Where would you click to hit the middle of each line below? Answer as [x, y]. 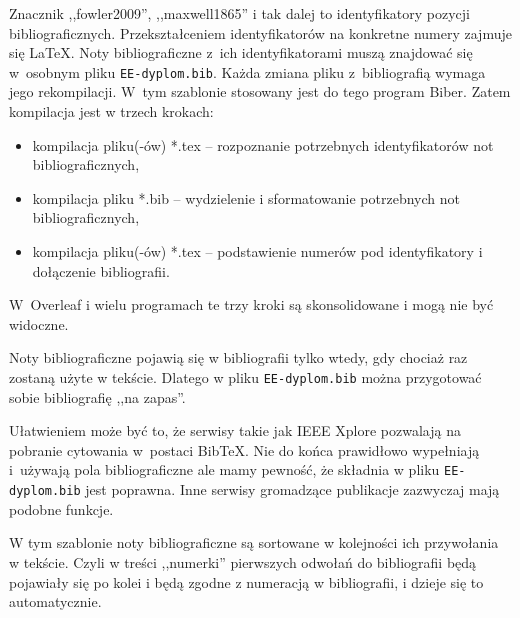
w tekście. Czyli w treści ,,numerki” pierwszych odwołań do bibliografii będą [243, 561]
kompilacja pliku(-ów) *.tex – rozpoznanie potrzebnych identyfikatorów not [263, 144]
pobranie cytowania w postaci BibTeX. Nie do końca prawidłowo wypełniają [244, 449]
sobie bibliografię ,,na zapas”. [97, 396]
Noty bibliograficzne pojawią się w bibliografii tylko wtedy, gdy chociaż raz [238, 357]
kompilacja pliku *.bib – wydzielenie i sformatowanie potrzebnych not [246, 197]
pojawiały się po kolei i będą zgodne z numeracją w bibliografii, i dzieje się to [246, 581]
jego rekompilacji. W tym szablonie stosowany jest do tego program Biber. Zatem [260, 91]
